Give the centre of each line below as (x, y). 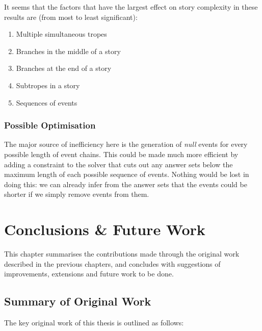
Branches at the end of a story (64, 68)
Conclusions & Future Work (105, 229)
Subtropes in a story (48, 85)
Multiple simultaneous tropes (61, 34)
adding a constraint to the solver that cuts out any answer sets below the (119, 164)
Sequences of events (47, 102)
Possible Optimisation (50, 125)
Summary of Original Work (78, 301)
